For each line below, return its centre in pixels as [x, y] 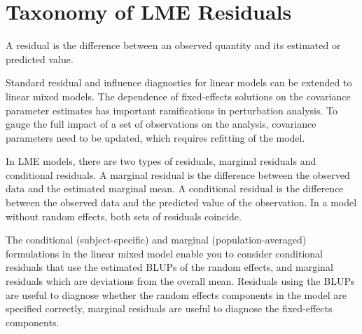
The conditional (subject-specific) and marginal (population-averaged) [156, 240]
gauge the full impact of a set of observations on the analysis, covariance [161, 124]
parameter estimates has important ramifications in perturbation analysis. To [172, 110]
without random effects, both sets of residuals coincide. [124, 216]
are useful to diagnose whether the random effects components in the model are [176, 294]
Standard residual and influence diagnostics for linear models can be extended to [179, 82]
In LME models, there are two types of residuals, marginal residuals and [161, 161]
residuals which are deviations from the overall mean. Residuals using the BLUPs [180, 281]
